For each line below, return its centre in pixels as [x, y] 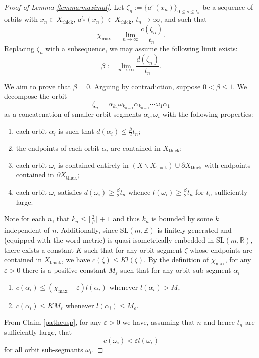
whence [139, 191]
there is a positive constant [64, 270]
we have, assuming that [159, 322]
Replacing [19, 49]
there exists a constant [39, 249]
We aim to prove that [37, 86]
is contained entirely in [93, 165]
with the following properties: [208, 114]
